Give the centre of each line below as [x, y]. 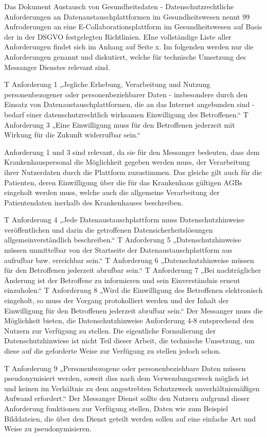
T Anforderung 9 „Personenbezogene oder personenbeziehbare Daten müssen [125, 368]
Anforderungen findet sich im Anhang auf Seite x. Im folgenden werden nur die [129, 47]
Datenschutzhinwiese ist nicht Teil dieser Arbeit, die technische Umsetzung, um [129, 340]
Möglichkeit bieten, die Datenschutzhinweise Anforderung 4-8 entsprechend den [129, 320]
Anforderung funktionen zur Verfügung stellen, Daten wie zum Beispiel [116, 408]
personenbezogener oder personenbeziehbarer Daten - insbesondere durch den [126, 94]
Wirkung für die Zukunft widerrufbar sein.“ [72, 135]
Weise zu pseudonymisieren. [48, 429]
